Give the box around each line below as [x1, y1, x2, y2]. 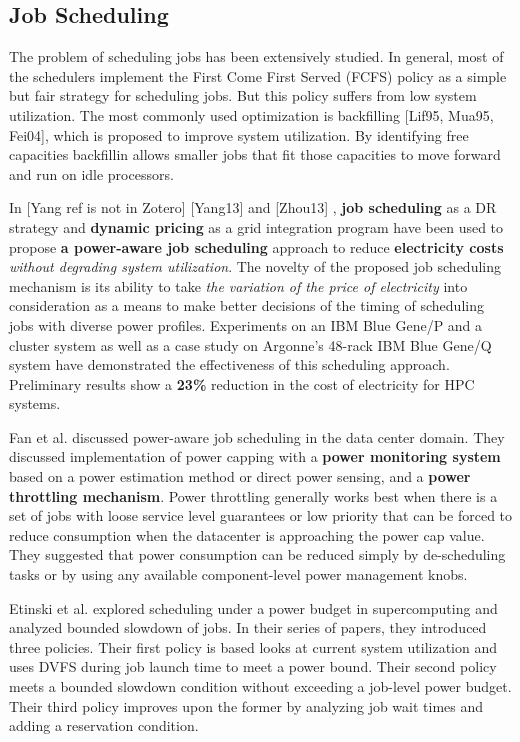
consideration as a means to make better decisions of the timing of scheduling [9, 295, 484, 316]
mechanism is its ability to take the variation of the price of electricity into [9, 275, 468, 296]
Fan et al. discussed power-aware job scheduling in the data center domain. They [9, 426, 505, 447]
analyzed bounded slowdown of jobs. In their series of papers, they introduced [9, 617, 487, 638]
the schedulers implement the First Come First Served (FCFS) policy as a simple [9, 65, 507, 86]
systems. [9, 393, 61, 414]
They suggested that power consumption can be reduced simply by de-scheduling [9, 544, 506, 565]
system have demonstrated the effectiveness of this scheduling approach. [9, 354, 450, 375]
